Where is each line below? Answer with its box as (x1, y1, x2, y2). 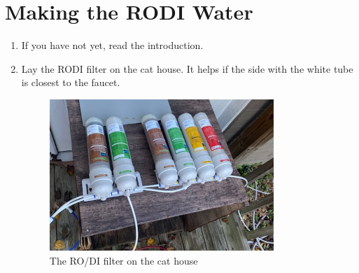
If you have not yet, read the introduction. (21, 38, 204, 52)
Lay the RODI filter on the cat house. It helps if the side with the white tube (21, 61, 353, 76)
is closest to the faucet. (21, 75, 120, 90)
